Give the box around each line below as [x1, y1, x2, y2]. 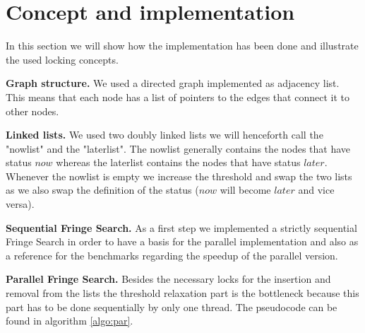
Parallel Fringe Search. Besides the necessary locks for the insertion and [6, 271, 331, 286]
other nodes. [6, 103, 59, 118]
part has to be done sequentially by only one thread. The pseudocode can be [6, 299, 337, 314]
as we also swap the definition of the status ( [6, 182, 199, 197]
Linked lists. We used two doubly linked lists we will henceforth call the [6, 127, 323, 142]
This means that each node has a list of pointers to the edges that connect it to [6, 89, 349, 104]
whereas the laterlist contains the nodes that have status [56, 155, 301, 170]
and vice [298, 182, 335, 197]
